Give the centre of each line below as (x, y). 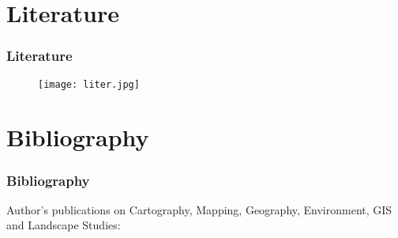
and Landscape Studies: (64, 225)
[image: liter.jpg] (89, 84)
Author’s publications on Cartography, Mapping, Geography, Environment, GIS (199, 209)
